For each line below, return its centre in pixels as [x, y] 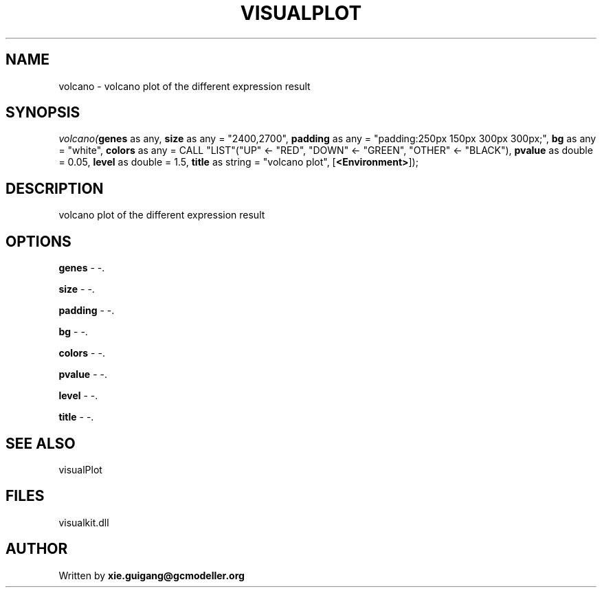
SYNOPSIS [43, 113]
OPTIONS [38, 241]
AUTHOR [37, 549]
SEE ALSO [41, 443]
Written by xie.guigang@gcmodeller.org [152, 575]
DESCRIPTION [55, 188]
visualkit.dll [84, 522]
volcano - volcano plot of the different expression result [185, 86]
